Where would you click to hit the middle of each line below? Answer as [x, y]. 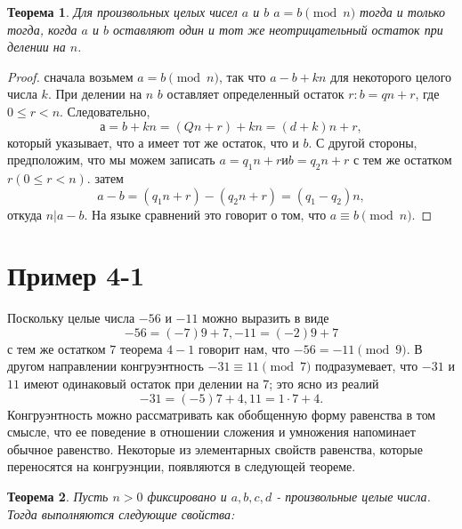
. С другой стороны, [363, 142]
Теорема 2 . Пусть [58, 497]
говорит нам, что [244, 348]
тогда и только [403, 12]
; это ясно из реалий [324, 384]
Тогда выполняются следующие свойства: [121, 513]
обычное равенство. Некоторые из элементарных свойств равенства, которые [215, 449]
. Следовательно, [105, 111]
